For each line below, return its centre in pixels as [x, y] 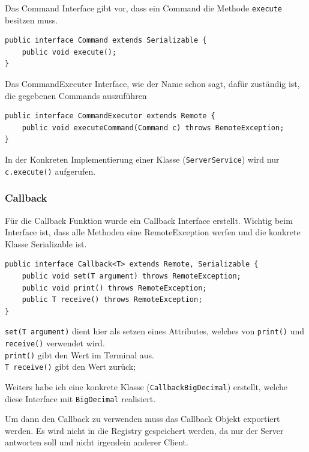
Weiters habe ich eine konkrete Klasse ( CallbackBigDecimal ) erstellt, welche [146, 386]
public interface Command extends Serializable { [106, 41]
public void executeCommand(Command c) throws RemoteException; [153, 128]
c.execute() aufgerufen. [50, 171]
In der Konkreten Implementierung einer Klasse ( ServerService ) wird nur [142, 159]
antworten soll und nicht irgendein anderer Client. [97, 442]
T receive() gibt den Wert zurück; [70, 366]
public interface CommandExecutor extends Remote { [110, 116]
